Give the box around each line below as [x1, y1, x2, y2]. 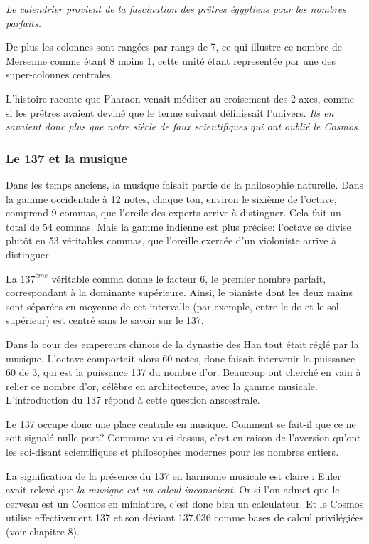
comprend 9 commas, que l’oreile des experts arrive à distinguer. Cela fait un [6, 205, 341, 220]
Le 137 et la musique [6, 149, 127, 167]
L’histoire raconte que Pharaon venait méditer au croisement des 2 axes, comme [6, 90, 355, 105]
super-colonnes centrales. [6, 67, 114, 82]
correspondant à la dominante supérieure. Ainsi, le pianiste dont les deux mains [6, 285, 353, 300]
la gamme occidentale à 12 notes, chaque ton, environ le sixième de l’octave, [6, 191, 337, 206]
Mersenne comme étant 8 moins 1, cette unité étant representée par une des [6, 53, 336, 68]
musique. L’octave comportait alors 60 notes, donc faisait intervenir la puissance [6, 350, 355, 365]
